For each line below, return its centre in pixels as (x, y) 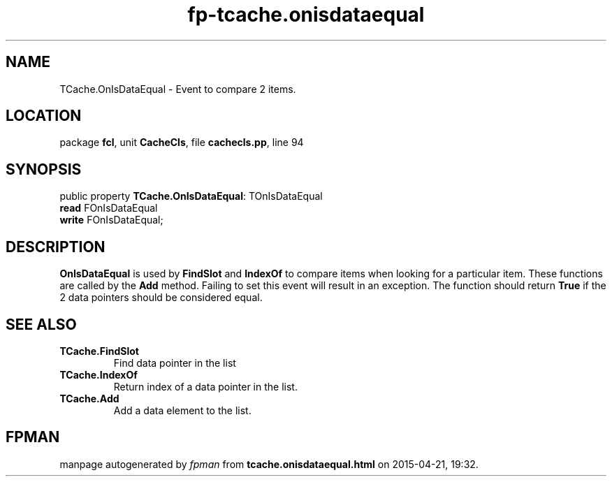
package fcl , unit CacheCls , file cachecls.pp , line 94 (182, 143)
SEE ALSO (41, 324)
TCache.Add (89, 398)
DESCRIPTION (56, 247)
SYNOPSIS (44, 169)
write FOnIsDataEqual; (111, 220)
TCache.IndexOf (99, 374)
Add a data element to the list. (182, 410)
